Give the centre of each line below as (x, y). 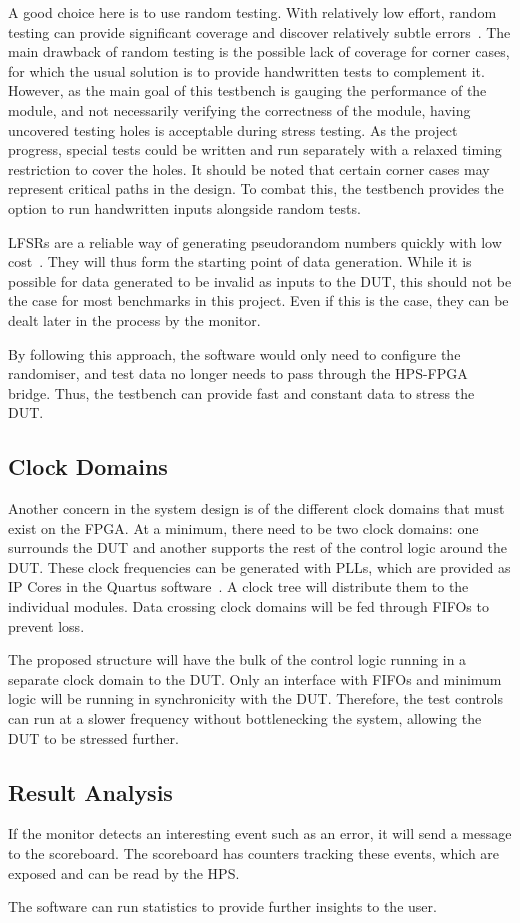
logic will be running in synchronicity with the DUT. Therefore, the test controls (255, 698)
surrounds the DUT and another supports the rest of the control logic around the (258, 547)
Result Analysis (90, 791)
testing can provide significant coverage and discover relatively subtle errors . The (259, 31)
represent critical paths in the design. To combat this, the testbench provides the (256, 188)
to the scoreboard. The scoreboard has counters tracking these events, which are (254, 853)
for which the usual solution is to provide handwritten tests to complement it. (246, 70)
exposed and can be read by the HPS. (124, 872)
